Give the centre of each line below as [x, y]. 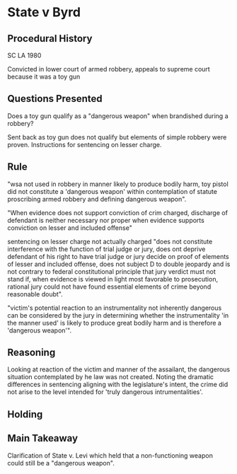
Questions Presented [55, 99]
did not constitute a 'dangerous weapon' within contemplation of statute [112, 191]
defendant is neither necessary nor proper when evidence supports [106, 220]
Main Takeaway [43, 438]
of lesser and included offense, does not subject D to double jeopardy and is [119, 264]
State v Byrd [44, 12]
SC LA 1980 [24, 55]
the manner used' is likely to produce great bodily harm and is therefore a [114, 323]
